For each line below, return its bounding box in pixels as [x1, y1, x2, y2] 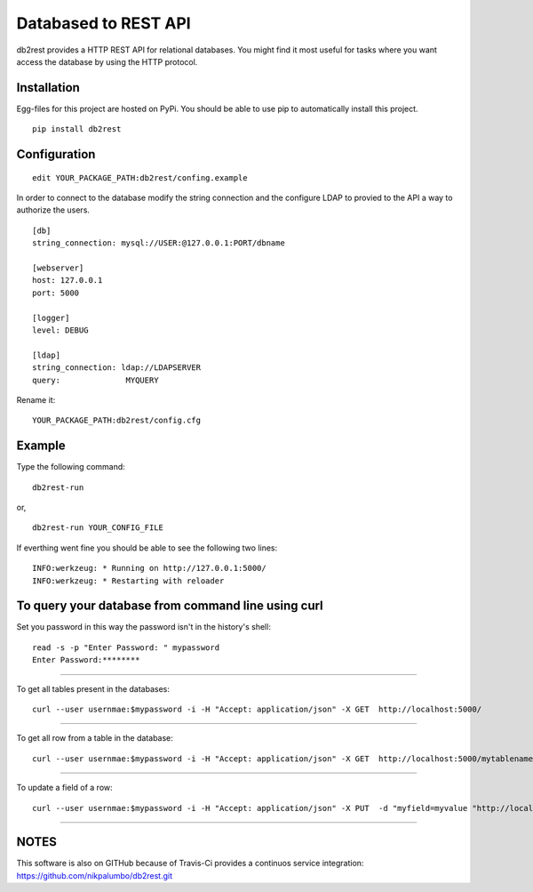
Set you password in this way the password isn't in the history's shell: [16, 622, 271, 632]
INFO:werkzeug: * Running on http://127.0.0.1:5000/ [32, 563, 266, 574]
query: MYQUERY [32, 374, 159, 385]
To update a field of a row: [16, 783, 113, 793]
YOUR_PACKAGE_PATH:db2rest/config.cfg [32, 415, 202, 426]
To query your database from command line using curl [16, 599, 323, 614]
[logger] [32, 312, 70, 323]
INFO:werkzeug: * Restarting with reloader [32, 575, 225, 586]
